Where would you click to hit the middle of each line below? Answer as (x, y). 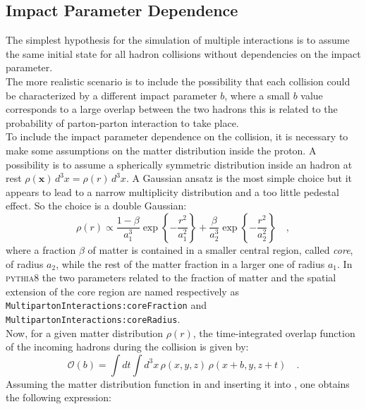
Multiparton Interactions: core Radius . (93, 318)
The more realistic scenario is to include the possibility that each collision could (178, 81)
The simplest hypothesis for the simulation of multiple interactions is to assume (178, 40)
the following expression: (59, 397)
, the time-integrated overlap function (274, 332)
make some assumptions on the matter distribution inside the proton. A (161, 150)
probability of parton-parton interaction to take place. (122, 122)
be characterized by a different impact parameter (111, 95)
